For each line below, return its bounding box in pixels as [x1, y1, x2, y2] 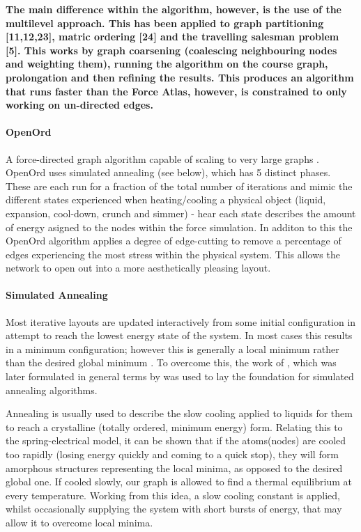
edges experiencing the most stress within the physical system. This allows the [6, 247, 340, 261]
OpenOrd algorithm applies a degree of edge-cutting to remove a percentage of [6, 233, 341, 248]
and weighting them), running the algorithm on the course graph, [6, 56, 328, 71]
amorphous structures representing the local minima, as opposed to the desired [6, 460, 343, 475]
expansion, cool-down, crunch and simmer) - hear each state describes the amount [6, 205, 356, 220]
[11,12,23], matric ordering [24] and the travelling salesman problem [6, 29, 339, 44]
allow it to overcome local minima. [6, 515, 153, 529]
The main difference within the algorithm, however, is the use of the [6, 2, 341, 16]
